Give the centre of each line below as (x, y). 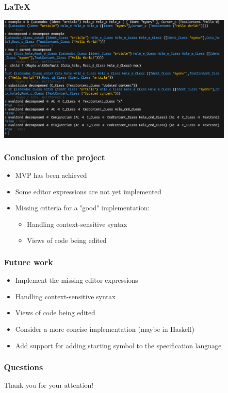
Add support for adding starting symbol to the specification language (118, 345)
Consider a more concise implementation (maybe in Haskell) (105, 329)
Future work (29, 262)
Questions (24, 367)
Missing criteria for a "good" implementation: (82, 208)
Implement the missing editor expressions (77, 280)
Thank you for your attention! (49, 385)
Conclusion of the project (55, 157)
